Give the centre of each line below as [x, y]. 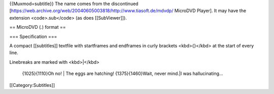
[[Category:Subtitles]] [32, 85]
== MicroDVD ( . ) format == [38, 27]
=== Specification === [33, 36]
